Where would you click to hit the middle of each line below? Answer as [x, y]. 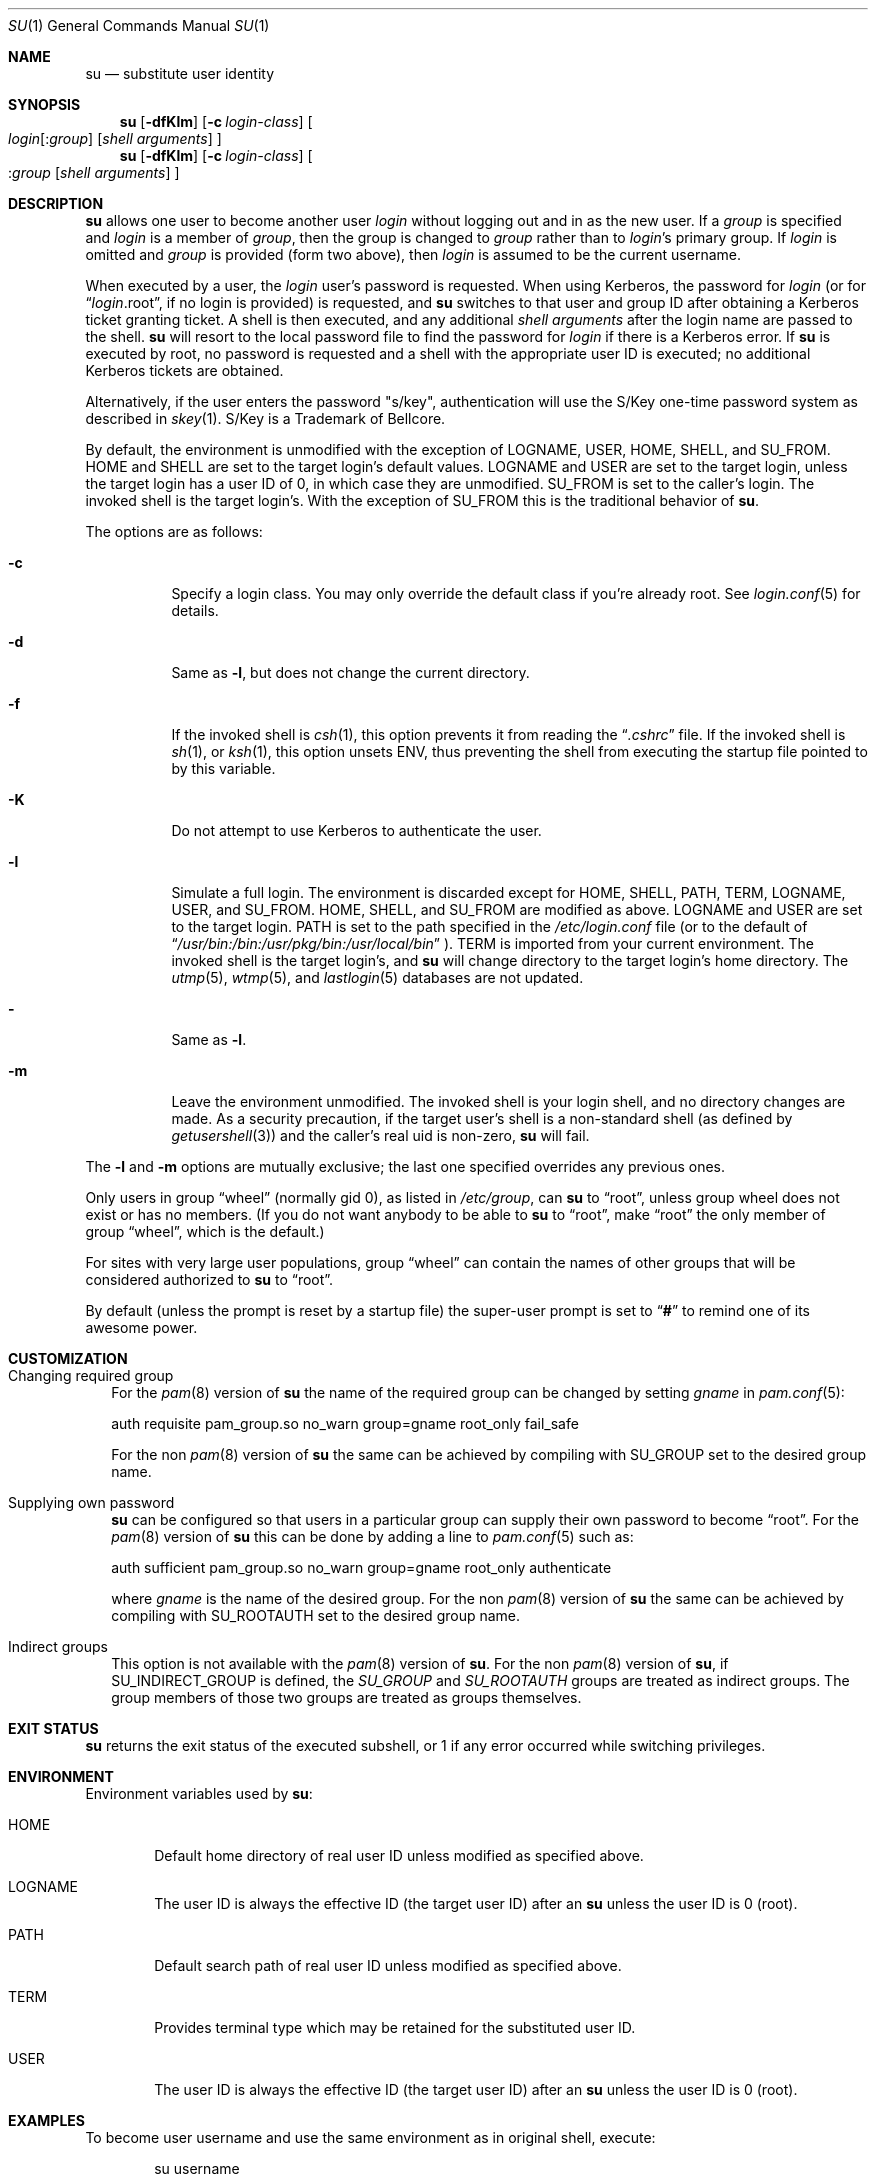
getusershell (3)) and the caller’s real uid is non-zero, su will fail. [380, 1135]
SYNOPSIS [44, 104]
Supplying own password [91, 1502]
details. [195, 610]
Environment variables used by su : [199, 1793]
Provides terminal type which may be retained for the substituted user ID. [395, 2027]
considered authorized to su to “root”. [209, 1279]
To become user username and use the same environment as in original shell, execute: [370, 2137]
